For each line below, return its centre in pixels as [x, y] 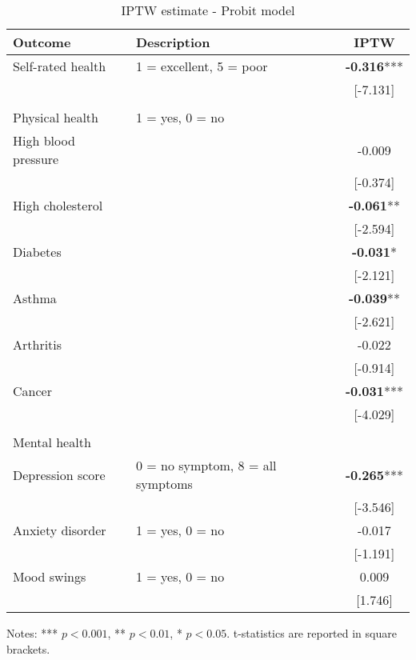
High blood [44, 140]
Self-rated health [60, 66]
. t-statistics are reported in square [312, 633]
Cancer [32, 391]
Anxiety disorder [60, 530]
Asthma [35, 298]
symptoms [164, 484]
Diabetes [37, 252]
